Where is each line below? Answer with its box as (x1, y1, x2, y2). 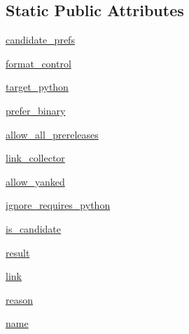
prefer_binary (6, 103, 66, 117)
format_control (6, 56, 71, 70)
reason (6, 292, 34, 307)
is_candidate (6, 221, 62, 236)
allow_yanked (6, 174, 65, 188)
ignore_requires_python (6, 198, 111, 212)
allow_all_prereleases (6, 127, 99, 141)
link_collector (6, 150, 65, 165)
